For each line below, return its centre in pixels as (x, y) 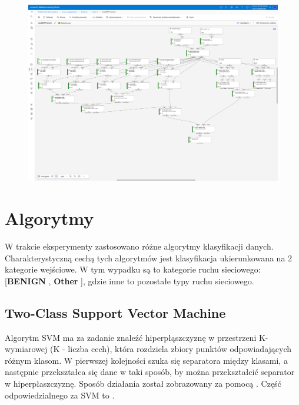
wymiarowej (26, 349)
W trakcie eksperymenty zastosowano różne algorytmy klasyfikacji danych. (139, 246)
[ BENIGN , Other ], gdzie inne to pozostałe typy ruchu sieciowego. (129, 280)
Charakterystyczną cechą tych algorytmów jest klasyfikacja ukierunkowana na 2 (149, 258)
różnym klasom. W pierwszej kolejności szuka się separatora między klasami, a (146, 360)
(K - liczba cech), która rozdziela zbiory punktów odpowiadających (171, 349)
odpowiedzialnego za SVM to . (60, 395)
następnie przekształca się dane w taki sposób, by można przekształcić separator (150, 372)
